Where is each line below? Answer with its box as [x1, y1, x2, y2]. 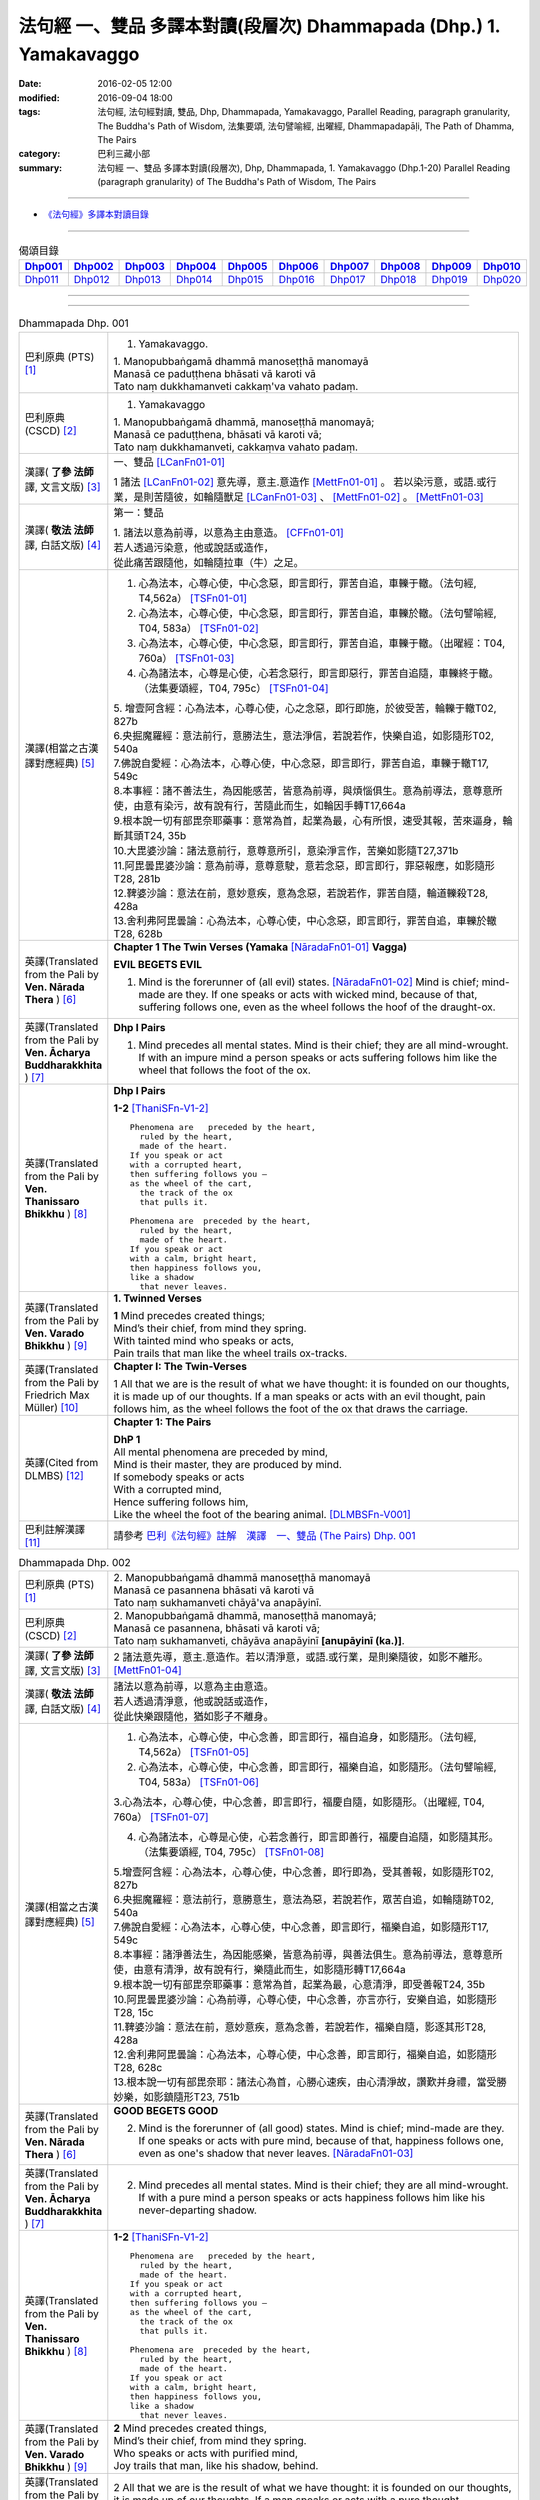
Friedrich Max [24, 1388, 90, 1402]
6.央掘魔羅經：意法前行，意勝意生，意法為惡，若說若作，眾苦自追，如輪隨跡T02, [113, 1892, 495, 1906]
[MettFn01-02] [332, 490, 401, 504]
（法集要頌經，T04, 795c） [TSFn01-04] [138, 681, 329, 695]
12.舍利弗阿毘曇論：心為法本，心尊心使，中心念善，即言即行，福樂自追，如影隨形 [113, 2047, 497, 2061]
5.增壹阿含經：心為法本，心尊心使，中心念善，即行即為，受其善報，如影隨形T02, [113, 1865, 494, 1879]
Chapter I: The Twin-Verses [113, 1359, 247, 1373]
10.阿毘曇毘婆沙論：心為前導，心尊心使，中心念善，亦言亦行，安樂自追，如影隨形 [113, 1992, 497, 2006]
